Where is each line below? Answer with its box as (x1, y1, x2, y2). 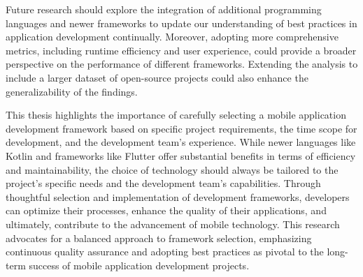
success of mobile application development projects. (29, 257, 250, 272)
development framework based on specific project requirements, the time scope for (6, 121, 357, 135)
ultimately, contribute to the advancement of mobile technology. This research (6, 216, 340, 231)
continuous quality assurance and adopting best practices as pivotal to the (6, 244, 324, 259)
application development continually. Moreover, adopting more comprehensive (6, 29, 339, 44)
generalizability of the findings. (6, 84, 138, 98)
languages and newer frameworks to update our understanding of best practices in (6, 15, 357, 30)
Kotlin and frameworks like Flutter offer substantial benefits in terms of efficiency (6, 148, 356, 163)
